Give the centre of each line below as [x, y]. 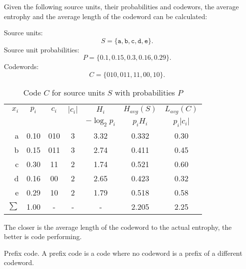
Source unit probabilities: [42, 49]
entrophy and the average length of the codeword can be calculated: [106, 16]
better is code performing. [43, 236]
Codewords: [21, 66]
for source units [78, 92]
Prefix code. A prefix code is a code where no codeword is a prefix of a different [123, 253]
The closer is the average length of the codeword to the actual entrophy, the [118, 227]
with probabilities [145, 92]
